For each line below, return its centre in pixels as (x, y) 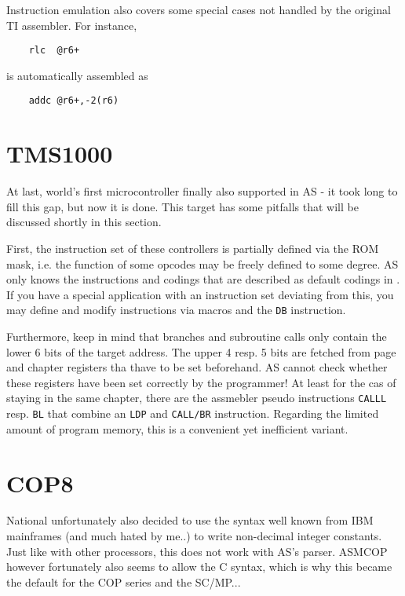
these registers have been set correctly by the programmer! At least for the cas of (201, 382)
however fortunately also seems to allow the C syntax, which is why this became (199, 567)
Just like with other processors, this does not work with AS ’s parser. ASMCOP (197, 551)
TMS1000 (60, 154)
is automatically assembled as (77, 75)
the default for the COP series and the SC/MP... (124, 581)
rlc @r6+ (54, 51)
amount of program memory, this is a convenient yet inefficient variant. (177, 428)
